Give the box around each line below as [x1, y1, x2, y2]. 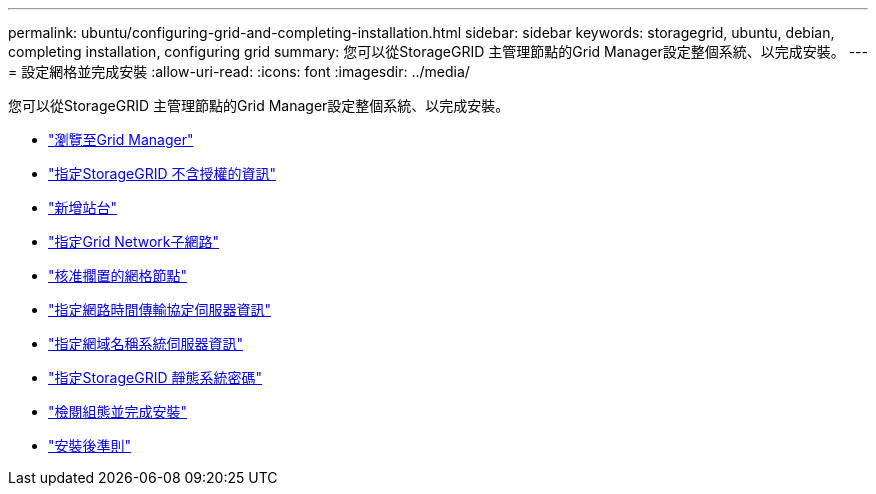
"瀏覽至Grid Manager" [48, 131, 194, 148]
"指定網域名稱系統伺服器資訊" [48, 335, 244, 352]
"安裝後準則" [48, 437, 132, 454]
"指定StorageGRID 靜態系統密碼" [48, 369, 262, 386]
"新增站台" [48, 199, 118, 216]
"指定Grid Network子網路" [48, 233, 220, 250]
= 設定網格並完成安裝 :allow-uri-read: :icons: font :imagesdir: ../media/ [8, 63, 470, 80]
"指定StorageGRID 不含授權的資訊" [48, 165, 276, 182]
